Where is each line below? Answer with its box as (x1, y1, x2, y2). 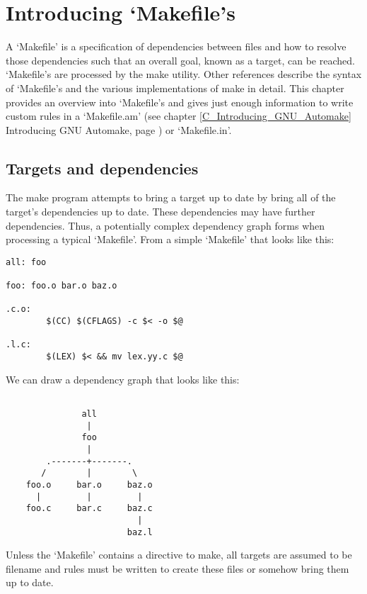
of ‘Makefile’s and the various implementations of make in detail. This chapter (6, 80, 344, 95)
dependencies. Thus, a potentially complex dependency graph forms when (6, 218, 325, 232)
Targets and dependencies (6, 157, 199, 179)
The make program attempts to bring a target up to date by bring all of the (6, 190, 336, 205)
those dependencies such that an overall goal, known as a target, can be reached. (6, 52, 355, 67)
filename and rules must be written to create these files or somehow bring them (6, 561, 349, 576)
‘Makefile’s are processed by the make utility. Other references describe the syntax (6, 67, 362, 82)
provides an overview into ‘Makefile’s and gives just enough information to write (6, 94, 354, 109)
